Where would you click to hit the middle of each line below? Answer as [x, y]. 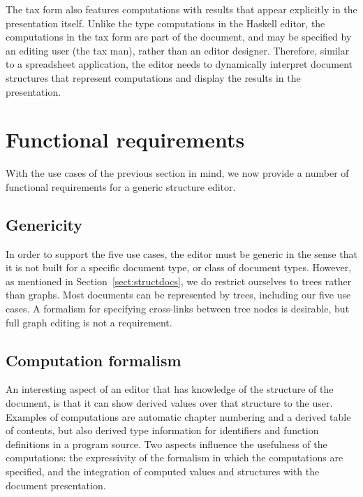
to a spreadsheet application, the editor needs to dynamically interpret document [179, 64]
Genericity [44, 224]
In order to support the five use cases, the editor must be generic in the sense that [181, 253]
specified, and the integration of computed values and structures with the [163, 471]
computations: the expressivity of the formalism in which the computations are [175, 458]
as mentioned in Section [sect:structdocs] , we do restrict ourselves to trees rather [179, 281]
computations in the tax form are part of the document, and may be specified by [179, 37]
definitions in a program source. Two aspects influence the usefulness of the [166, 444]
